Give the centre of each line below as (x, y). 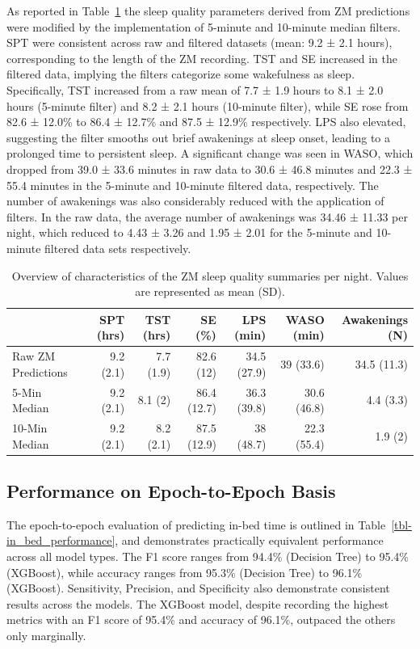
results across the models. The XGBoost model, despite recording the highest (198, 603)
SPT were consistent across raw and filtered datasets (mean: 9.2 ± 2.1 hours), (199, 42)
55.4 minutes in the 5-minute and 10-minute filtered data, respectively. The (193, 185)
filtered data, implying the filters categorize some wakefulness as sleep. (181, 74)
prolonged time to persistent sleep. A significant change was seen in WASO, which (210, 153)
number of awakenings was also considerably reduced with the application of (195, 201)
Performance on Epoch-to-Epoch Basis (171, 491)
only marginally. (46, 636)
